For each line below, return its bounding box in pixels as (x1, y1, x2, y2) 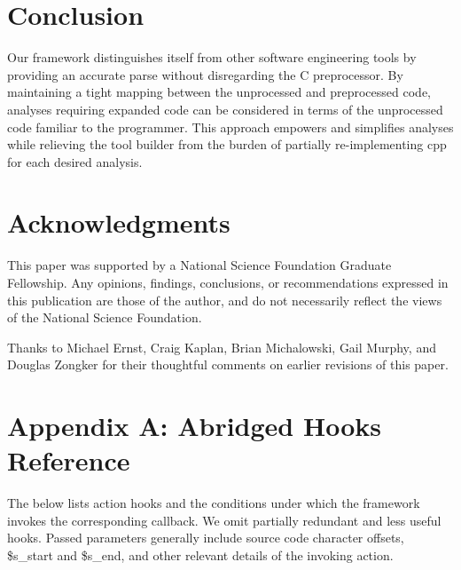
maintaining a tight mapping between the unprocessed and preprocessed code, (7, 83, 431, 101)
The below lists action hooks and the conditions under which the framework (7, 494, 420, 512)
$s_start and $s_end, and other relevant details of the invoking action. (7, 546, 394, 565)
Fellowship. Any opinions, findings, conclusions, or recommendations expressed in (7, 273, 449, 291)
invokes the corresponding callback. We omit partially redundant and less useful (7, 511, 441, 529)
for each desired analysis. (7, 152, 143, 170)
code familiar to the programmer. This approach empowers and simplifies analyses (7, 117, 454, 136)
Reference (7, 442, 130, 479)
